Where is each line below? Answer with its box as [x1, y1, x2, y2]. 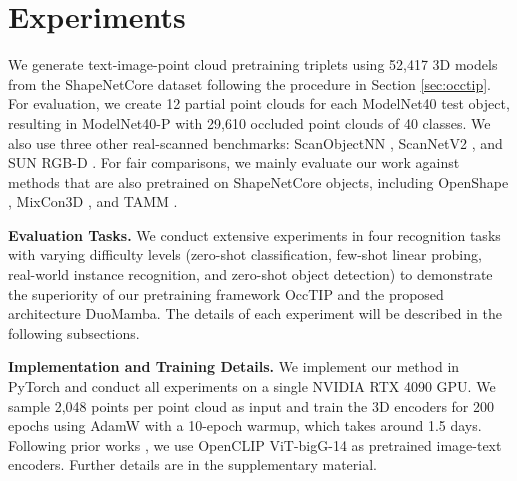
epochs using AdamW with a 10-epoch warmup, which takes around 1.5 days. [8, 415, 482, 436]
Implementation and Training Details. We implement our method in [8, 356, 460, 377]
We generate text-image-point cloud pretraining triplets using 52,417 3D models [8, 54, 498, 75]
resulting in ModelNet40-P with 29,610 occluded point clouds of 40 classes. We [8, 112, 491, 133]
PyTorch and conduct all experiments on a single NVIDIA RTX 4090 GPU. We [8, 376, 496, 397]
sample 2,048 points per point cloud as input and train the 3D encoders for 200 [8, 395, 495, 416]
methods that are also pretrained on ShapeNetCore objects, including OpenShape [8, 171, 509, 192]
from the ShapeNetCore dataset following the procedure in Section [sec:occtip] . [8, 73, 491, 94]
